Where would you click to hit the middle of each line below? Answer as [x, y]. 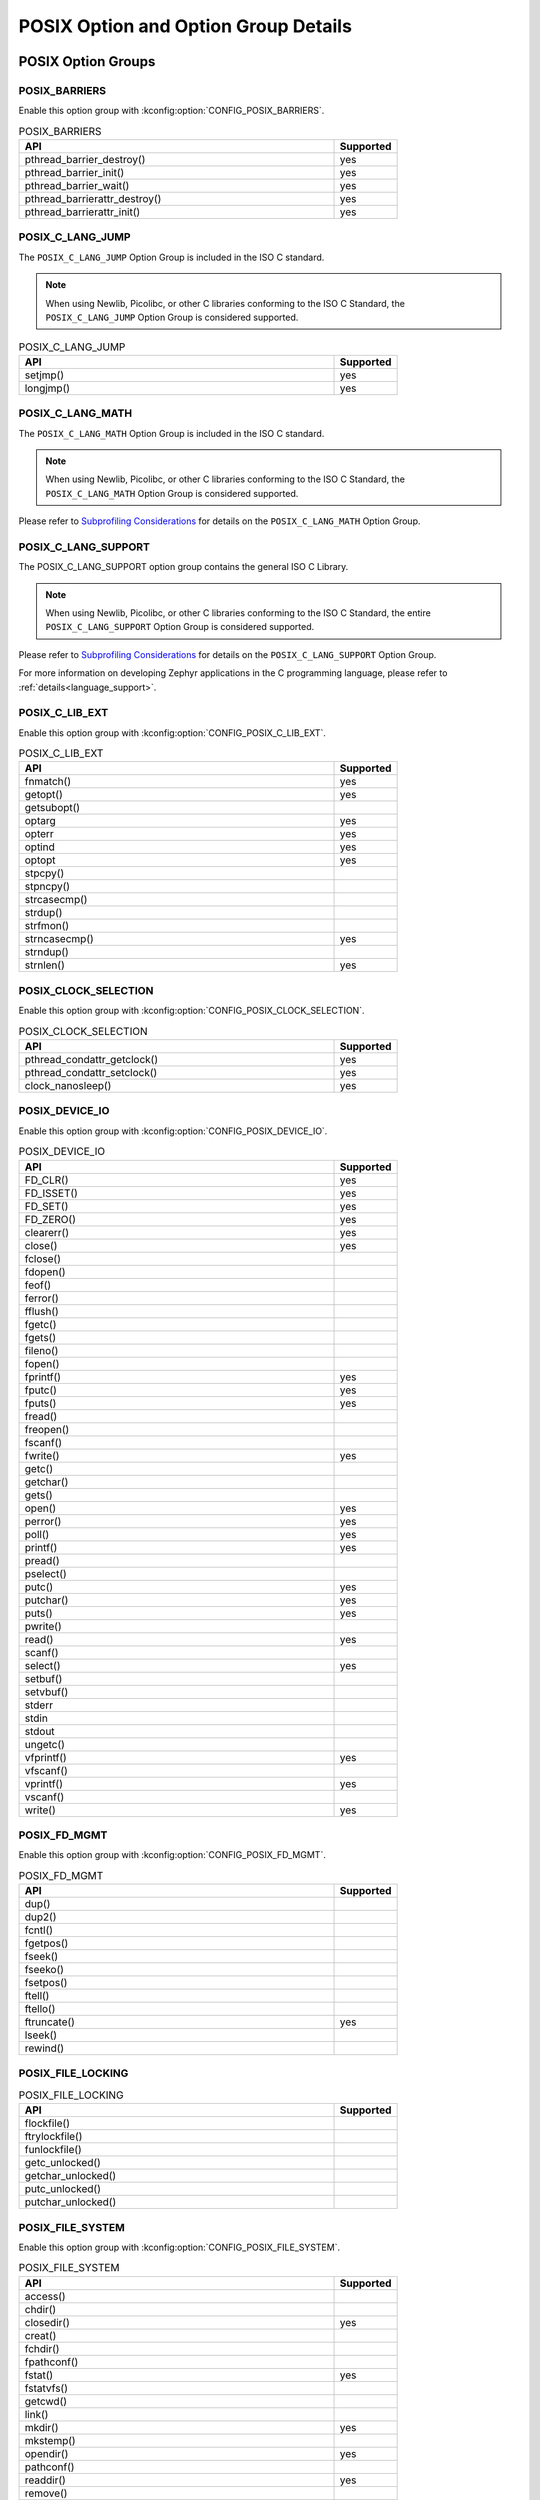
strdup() [43, 913]
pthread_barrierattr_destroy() [93, 199]
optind [39, 847]
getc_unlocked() [63, 2163]
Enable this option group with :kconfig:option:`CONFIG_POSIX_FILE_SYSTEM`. [179, 2247]
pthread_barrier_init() [74, 173]
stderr [39, 1705]
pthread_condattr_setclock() [91, 1072]
